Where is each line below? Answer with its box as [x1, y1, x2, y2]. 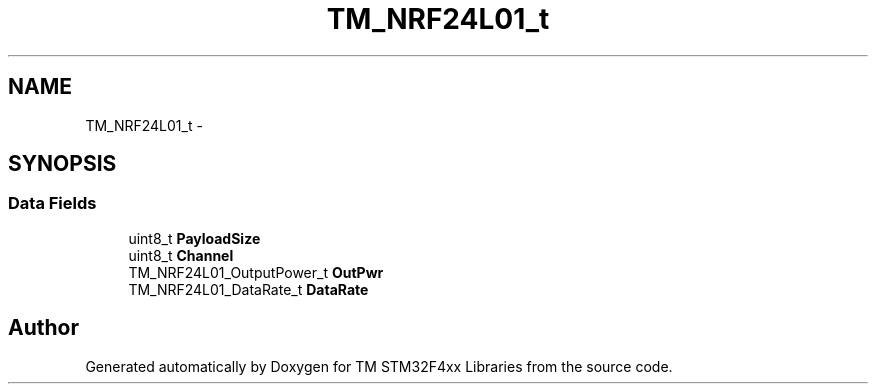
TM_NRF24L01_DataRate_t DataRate [128, 280, 369, 298]
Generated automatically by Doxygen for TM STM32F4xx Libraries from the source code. [85, 357, 673, 375]
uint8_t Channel [128, 246, 234, 264]
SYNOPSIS [8, 151, 117, 177]
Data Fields [8, 193, 97, 214]
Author [8, 315, 79, 341]
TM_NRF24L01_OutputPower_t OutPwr [128, 263, 384, 281]
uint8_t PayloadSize [128, 229, 261, 247]
